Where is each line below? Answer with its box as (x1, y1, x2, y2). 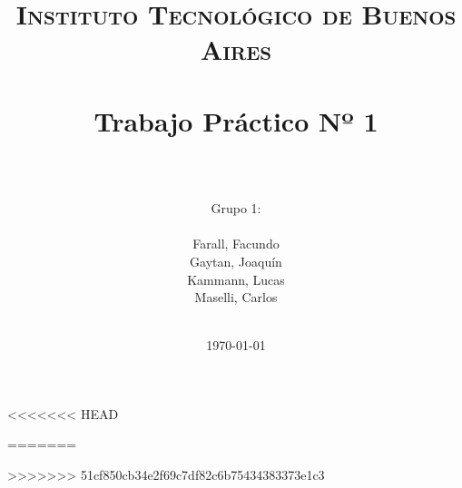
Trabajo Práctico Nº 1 (93, 102, 378, 139)
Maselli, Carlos (194, 288, 278, 307)
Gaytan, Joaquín (190, 251, 282, 270)
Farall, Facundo (192, 234, 280, 253)
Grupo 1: (211, 199, 261, 218)
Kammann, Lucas (187, 269, 285, 288)
